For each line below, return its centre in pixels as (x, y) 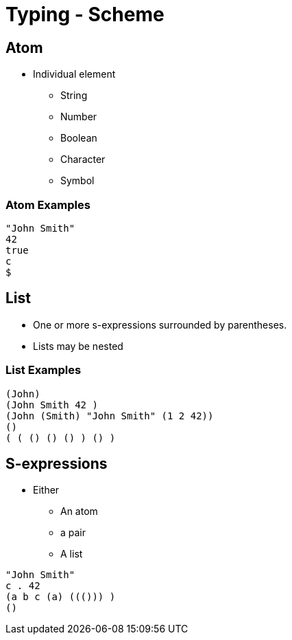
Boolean (79, 138)
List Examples (44, 370)
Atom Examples (48, 205)
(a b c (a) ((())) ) (61, 597)
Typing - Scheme (85, 14)
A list (72, 554)
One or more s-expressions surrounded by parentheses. (160, 324)
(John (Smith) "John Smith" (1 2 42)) (110, 416)
